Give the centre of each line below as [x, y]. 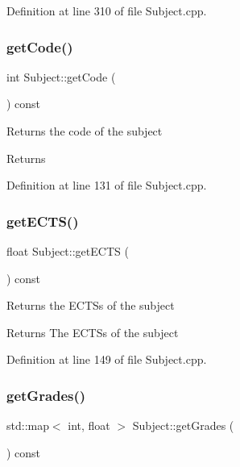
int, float [89, 425]
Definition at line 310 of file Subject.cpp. [107, 10]
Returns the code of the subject [85, 131]
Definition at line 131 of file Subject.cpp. [107, 185]
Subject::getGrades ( [183, 425]
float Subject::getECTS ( [68, 251]
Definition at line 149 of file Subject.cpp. [107, 359]
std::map [28, 425]
